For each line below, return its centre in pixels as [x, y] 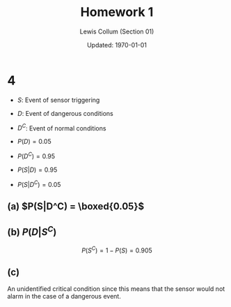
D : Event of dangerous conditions [65, 113]
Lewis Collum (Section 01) [117, 31]
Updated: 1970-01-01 [117, 45]
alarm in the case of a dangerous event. [64, 297]
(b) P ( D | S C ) [32, 231]
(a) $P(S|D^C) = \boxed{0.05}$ [76, 207]
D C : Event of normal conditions [62, 128]
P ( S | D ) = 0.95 [37, 170]
